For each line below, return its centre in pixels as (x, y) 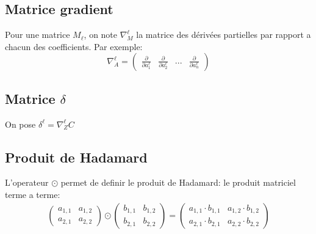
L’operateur (27, 182)
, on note (101, 35)
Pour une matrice (38, 35)
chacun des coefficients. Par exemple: (74, 46)
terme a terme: (33, 194)
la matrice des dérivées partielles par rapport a (224, 35)
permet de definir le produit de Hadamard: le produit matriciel (178, 182)
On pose (20, 124)
